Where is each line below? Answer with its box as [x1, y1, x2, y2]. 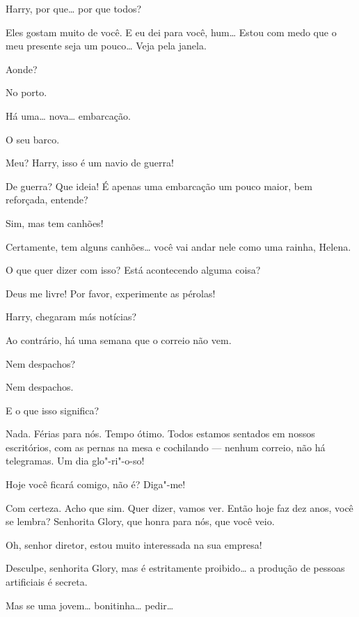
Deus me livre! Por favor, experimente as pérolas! [6, 286, 216, 300]
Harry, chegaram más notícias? [6, 309, 137, 324]
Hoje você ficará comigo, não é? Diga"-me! [6, 477, 186, 492]
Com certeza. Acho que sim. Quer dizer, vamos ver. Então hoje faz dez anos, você [6, 500, 353, 515]
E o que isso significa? [6, 403, 99, 417]
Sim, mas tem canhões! [6, 215, 104, 230]
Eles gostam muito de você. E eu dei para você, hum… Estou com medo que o [6, 24, 337, 39]
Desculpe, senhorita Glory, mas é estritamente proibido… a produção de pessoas [6, 561, 345, 575]
